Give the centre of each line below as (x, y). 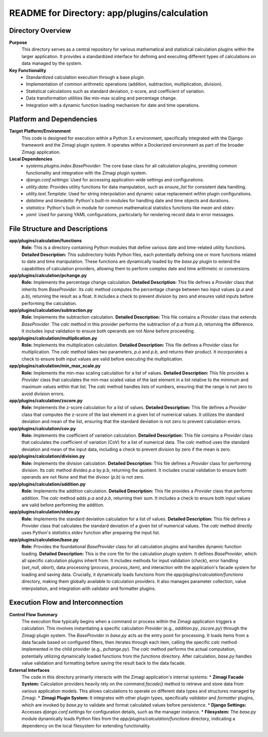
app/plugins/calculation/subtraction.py (51, 310)
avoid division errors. (43, 394)
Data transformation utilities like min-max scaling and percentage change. (101, 98)
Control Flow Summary (33, 614)
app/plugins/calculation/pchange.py (48, 275)
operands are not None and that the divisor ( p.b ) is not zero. (83, 477)
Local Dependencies (31, 159)
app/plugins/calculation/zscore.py (46, 401)
